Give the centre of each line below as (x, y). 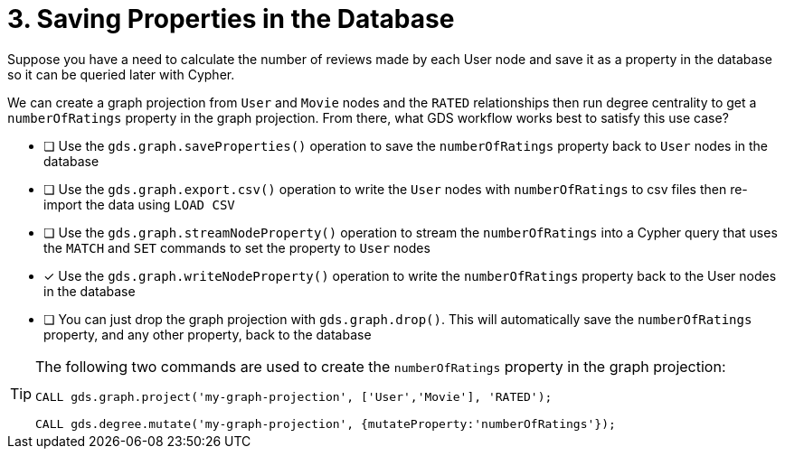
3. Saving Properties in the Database (231, 19)
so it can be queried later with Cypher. (121, 74)
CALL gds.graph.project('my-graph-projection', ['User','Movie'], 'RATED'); (294, 396)
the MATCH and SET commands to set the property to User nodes (237, 247)
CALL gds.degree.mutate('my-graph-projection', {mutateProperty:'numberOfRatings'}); (326, 423)
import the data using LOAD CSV (139, 204)
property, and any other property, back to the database (208, 334)
